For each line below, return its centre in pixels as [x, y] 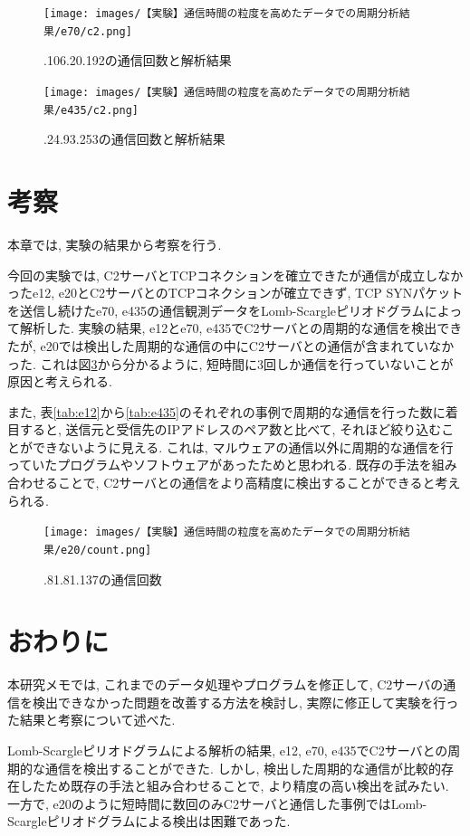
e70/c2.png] [96, 31]
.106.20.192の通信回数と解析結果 [138, 60]
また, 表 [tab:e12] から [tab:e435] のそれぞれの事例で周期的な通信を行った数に [226, 411]
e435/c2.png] [100, 110]
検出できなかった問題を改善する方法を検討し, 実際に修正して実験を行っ [245, 702]
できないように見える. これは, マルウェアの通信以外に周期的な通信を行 [243, 446]
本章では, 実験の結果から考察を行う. [115, 244]
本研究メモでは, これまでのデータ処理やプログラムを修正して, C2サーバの [225, 684]
